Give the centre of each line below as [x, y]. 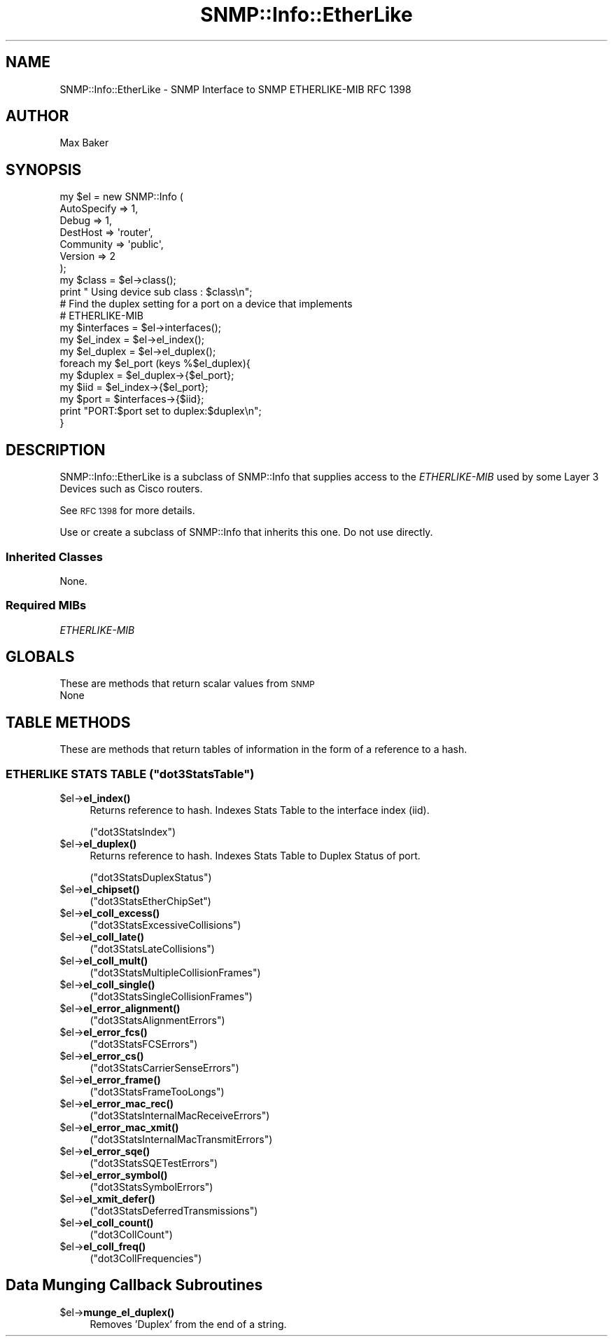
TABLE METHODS [68, 722]
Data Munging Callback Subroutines [134, 1285]
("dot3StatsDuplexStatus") [151, 878]
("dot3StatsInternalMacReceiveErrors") [180, 1116]
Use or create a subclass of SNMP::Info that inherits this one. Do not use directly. [246, 532]
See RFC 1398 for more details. [127, 511]
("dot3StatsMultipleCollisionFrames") [175, 973]
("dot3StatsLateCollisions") [152, 949]
